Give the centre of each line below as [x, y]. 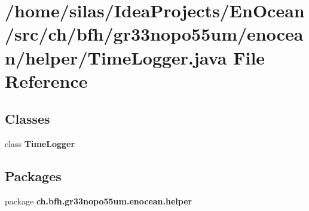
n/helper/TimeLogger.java [116, 57]
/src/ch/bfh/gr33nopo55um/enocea [154, 34]
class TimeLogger [40, 144]
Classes [27, 119]
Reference [46, 80]
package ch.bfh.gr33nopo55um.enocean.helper [99, 201]
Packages [33, 176]
